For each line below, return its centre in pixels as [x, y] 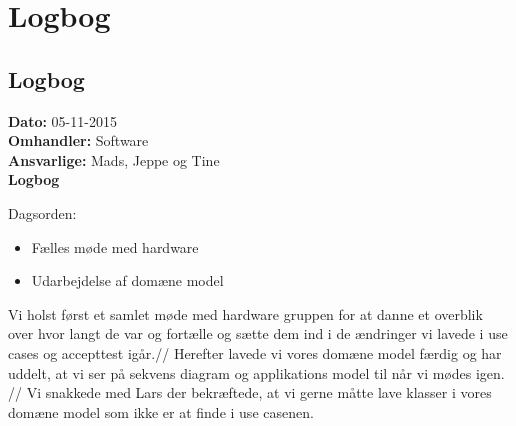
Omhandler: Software [78, 140]
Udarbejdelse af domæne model [127, 280]
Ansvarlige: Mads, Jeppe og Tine [114, 159]
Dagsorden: [42, 212]
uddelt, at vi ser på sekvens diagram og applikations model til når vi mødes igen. [256, 372]
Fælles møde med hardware [115, 246]
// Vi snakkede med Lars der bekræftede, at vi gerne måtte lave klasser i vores [250, 392]
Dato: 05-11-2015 [62, 120]
